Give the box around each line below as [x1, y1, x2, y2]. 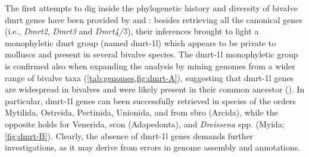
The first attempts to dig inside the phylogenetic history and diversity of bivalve [5, 2, 298, 14]
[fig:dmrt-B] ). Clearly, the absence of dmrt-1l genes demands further [5, 129, 254, 142]
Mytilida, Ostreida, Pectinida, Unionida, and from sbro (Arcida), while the [5, 106, 278, 118]
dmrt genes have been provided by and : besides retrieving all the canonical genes [5, 13, 302, 25]
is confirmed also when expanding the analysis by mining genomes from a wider [5, 59, 295, 72]
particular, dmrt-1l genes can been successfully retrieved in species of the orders [5, 94, 296, 107]
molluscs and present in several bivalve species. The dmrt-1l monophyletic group [5, 48, 298, 60]
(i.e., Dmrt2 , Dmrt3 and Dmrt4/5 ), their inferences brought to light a [5, 25, 259, 37]
